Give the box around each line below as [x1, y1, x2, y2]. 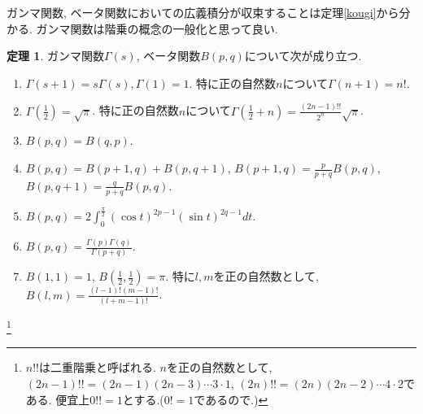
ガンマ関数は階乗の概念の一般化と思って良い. [36, 20, 278, 37]
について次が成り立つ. [244, 47, 362, 64]
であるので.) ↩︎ [194, 390, 268, 407]
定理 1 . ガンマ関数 [7, 47, 104, 64]
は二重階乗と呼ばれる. [39, 359, 156, 376]
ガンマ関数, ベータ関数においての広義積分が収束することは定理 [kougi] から [7, 4, 399, 20]
